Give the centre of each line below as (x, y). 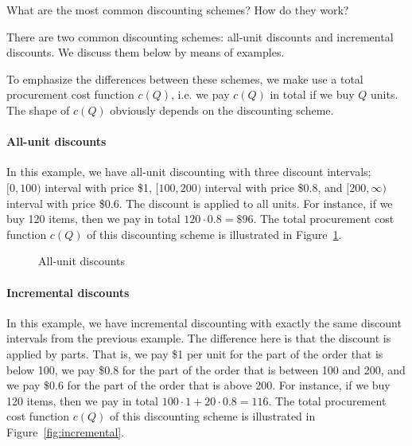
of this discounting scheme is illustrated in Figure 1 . (214, 234)
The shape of (38, 110)
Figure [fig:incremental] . (66, 431)
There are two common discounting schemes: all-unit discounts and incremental (200, 36)
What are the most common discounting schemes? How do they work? (178, 10)
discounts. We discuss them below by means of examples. (146, 52)
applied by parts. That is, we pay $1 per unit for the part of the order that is (195, 353)
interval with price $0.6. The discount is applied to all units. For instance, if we (200, 203)
